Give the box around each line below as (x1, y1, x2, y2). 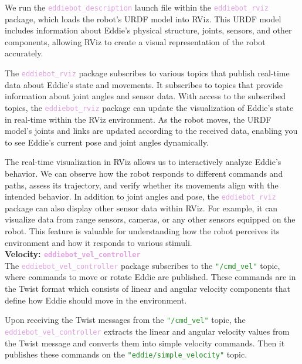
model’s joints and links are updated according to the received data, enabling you (5, 124, 298, 137)
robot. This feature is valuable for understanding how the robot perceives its (5, 224, 280, 237)
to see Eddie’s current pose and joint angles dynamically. (5, 136, 209, 148)
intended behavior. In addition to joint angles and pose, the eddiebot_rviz (5, 190, 276, 203)
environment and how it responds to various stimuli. (5, 236, 192, 248)
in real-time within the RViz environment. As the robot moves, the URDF (5, 113, 272, 125)
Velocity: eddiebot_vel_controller (5, 248, 141, 260)
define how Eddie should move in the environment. (5, 294, 187, 306)
